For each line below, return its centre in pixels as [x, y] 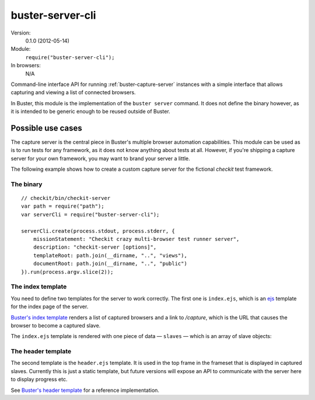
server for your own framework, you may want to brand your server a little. [100, 158]
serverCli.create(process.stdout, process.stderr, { [98, 231]
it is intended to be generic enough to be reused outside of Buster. [90, 112]
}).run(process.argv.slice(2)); [67, 272]
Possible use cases [47, 128]
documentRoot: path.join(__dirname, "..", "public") [110, 264]
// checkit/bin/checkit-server [66, 198]
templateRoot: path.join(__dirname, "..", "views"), [110, 255]
